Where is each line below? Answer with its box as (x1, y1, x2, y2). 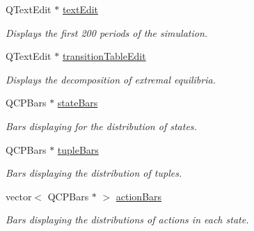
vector (6, 189, 32, 203)
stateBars (57, 95, 98, 110)
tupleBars (57, 142, 99, 157)
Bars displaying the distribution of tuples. (6, 166, 182, 180)
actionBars (116, 189, 162, 203)
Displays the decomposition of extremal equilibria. (6, 72, 216, 86)
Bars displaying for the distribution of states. (6, 118, 197, 133)
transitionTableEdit (62, 49, 146, 63)
